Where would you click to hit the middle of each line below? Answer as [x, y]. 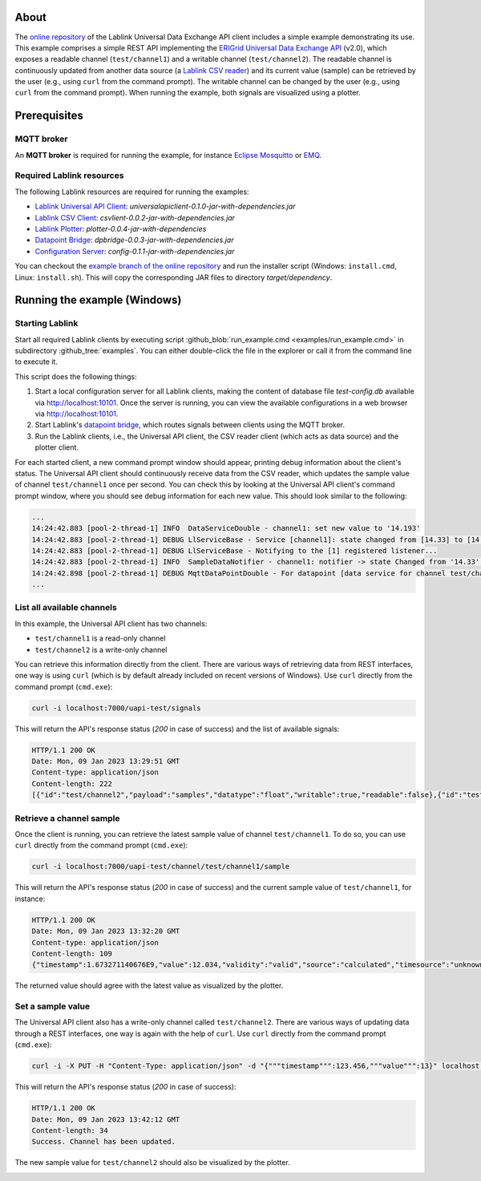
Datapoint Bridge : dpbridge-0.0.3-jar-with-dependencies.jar [134, 240]
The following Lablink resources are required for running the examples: [132, 192]
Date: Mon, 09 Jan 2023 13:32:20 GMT [106, 931]
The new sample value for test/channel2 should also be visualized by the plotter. [152, 1163]
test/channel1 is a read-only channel [100, 638]
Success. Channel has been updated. [104, 1142]
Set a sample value [53, 1006]
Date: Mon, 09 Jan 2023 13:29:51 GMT [106, 761]
